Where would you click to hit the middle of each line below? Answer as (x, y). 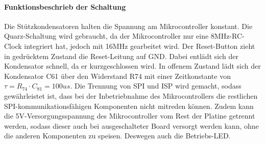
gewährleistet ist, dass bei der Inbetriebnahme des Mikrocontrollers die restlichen (131, 95)
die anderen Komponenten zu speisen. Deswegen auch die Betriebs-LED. (117, 136)
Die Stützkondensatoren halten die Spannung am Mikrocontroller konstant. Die (128, 26)
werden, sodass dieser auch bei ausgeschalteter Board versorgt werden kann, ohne (131, 125)
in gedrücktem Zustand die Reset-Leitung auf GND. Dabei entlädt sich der (121, 56)
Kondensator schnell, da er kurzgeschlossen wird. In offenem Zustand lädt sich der (132, 66)
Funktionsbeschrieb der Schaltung (65, 6)
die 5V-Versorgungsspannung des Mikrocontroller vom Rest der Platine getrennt (130, 116)
